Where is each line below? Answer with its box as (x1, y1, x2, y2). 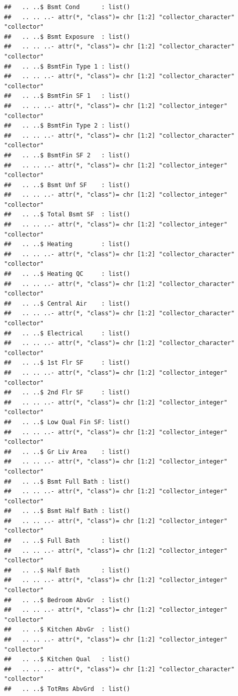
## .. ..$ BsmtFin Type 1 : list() (4, 63, 130, 70)
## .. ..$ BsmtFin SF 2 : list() (4, 151, 130, 159)
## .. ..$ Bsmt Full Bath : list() (4, 478, 130, 485)
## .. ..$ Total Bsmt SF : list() (4, 211, 130, 218)
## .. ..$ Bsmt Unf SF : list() (4, 181, 130, 189)
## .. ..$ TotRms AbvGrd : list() (4, 685, 130, 692)
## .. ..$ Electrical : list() (4, 329, 130, 337)
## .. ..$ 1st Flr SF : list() (4, 359, 130, 367)
